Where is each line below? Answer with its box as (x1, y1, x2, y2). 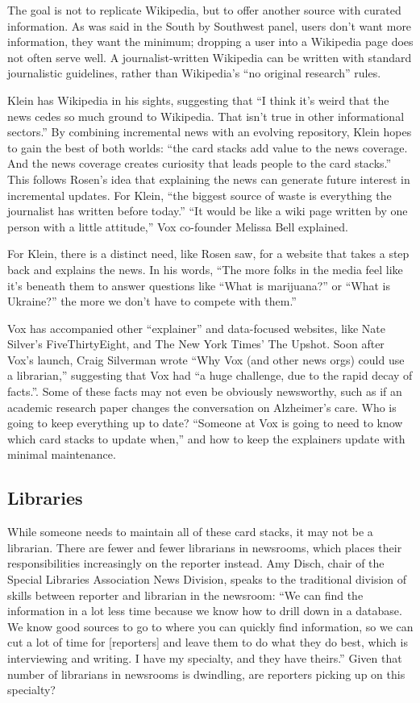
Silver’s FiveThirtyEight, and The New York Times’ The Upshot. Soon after (7, 335, 385, 352)
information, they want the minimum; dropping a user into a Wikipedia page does (7, 33, 414, 50)
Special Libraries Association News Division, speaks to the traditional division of (7, 571, 407, 588)
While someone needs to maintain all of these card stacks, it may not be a (7, 523, 373, 540)
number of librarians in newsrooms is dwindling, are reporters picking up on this (7, 665, 405, 682)
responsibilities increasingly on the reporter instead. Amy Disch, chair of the (7, 555, 385, 572)
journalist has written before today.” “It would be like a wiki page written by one (7, 202, 408, 219)
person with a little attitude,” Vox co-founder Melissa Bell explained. (7, 218, 348, 235)
